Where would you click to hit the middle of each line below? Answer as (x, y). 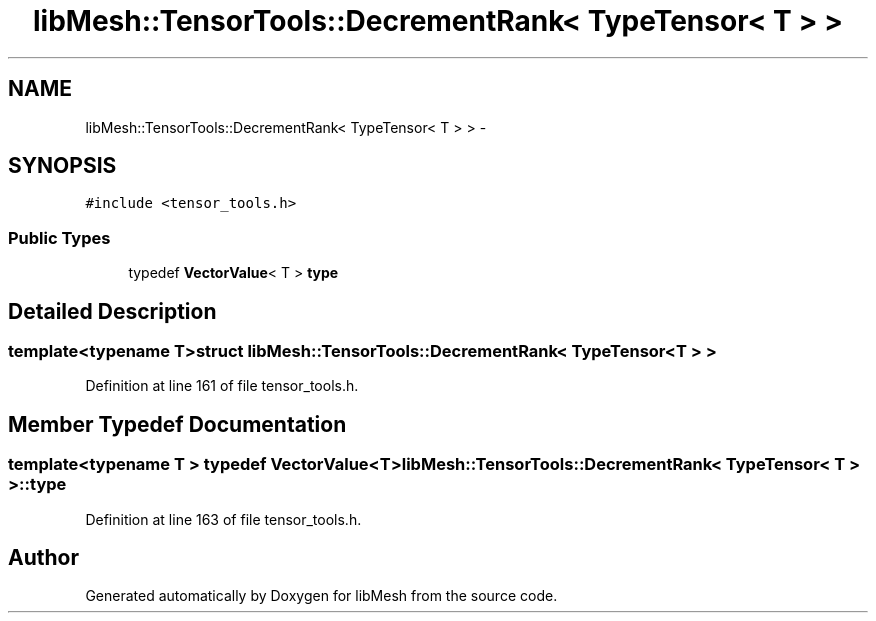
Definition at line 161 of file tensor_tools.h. (222, 386)
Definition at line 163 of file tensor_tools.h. (223, 519)
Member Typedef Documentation (177, 424)
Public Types (59, 237)
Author (43, 558)
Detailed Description (112, 311)
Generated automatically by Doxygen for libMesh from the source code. (321, 596)
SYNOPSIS (62, 166)
